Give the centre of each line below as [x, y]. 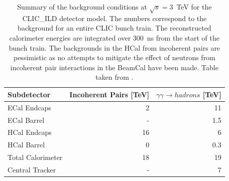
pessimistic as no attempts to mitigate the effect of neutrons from [114, 57]
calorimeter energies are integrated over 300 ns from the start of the [114, 37]
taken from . [114, 77]
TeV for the [194, 7]
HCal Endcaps [30, 132]
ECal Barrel [26, 120]
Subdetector [29, 94]
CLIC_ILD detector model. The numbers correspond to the [114, 18]
